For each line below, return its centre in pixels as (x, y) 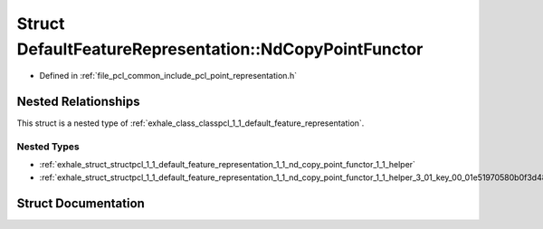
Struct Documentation (81, 203)
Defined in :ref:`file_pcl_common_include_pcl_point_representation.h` (168, 76)
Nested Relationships (78, 102)
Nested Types (48, 147)
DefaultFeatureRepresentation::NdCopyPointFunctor (220, 49)
